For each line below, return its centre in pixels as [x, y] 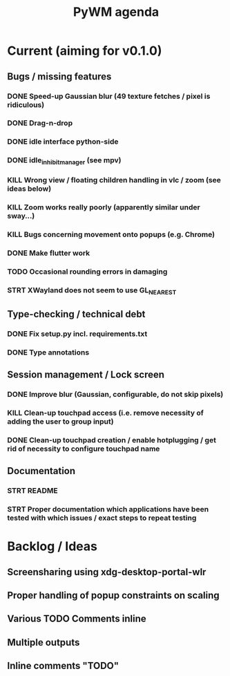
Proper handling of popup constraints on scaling [113, 595]
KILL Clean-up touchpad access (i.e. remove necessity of [105, 413]
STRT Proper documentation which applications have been [108, 509]
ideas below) [29, 189]
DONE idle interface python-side [63, 142]
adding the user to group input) [60, 421]
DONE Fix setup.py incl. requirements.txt [77, 334]
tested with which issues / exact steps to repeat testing [102, 518]
